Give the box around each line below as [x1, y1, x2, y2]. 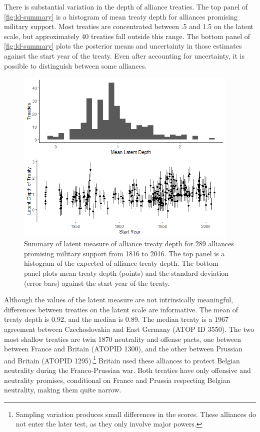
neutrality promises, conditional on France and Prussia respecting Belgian [4, 374, 230, 385]
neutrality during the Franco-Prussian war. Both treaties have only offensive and [4, 365, 251, 375]
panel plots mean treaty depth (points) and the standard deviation [24, 268, 229, 278]
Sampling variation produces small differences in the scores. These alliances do [15, 408, 256, 419]
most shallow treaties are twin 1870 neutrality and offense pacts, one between [4, 333, 241, 344]
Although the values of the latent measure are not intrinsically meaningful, [4, 294, 233, 305]
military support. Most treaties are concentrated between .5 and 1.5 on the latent [4, 21, 253, 32]
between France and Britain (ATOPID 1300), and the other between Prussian [4, 343, 242, 354]
